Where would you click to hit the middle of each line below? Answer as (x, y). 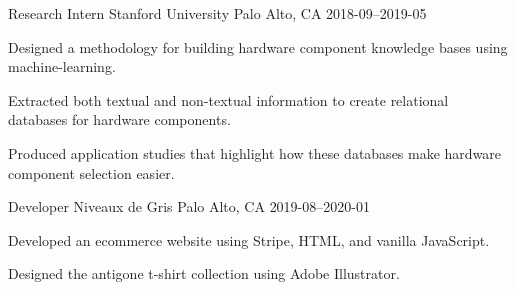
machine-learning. (62, 66)
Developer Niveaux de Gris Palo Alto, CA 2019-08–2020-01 (189, 206)
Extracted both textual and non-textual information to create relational (228, 99)
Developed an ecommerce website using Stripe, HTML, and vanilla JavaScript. (249, 239)
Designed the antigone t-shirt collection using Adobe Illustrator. (204, 273)
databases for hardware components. (119, 119)
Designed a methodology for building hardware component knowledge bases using (258, 46)
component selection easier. (91, 172)
